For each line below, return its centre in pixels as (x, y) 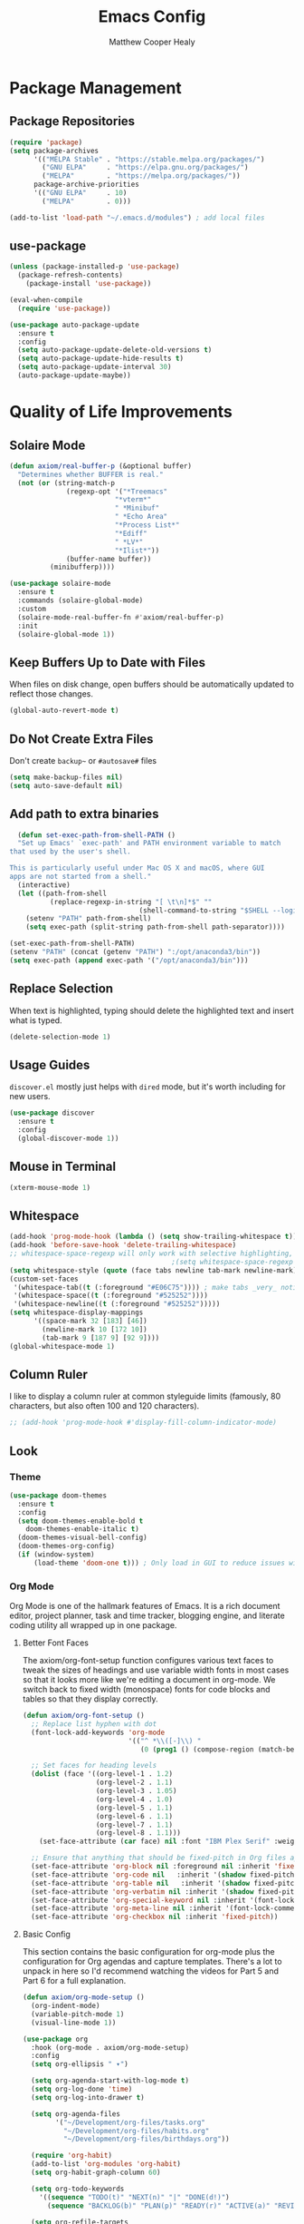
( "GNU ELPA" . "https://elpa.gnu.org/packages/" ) (145, 168)
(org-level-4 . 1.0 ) (134, 1799)
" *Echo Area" (141, 517)
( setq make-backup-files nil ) (66, 777)
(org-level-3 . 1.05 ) (136, 1791)
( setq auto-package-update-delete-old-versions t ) (115, 350)
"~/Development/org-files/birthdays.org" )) (146, 2139)
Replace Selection (62, 989)
